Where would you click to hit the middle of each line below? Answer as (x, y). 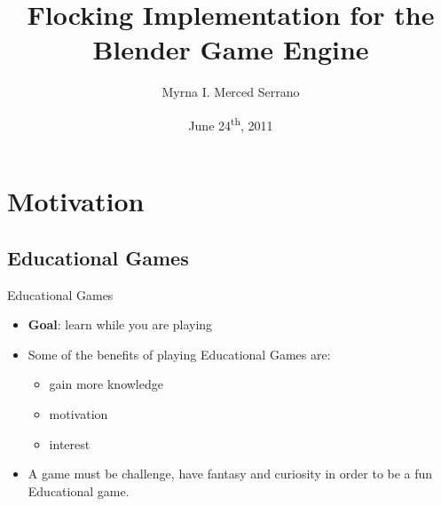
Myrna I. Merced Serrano (231, 92)
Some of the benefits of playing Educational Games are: (179, 354)
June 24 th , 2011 (231, 123)
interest (70, 443)
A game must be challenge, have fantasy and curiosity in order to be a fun (230, 474)
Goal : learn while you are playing (120, 324)
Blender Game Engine (231, 49)
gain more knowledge (106, 384)
